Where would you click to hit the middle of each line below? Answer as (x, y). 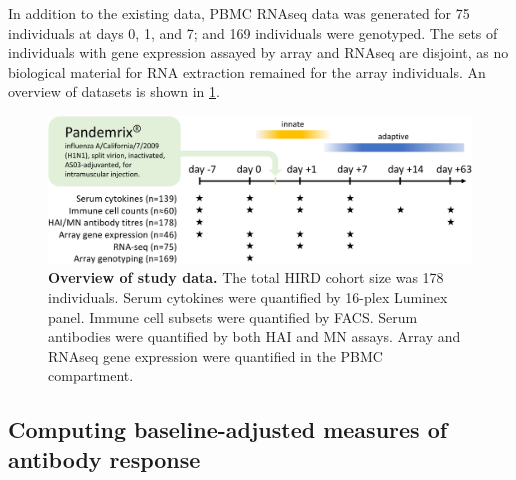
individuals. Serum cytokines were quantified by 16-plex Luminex (248, 296)
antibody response (104, 458)
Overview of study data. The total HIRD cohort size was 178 (246, 277)
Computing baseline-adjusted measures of (228, 429)
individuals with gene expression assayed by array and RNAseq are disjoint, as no (258, 52)
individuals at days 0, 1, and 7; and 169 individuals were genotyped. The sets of (253, 32)
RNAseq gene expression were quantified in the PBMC (215, 355)
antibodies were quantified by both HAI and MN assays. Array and (254, 336)
